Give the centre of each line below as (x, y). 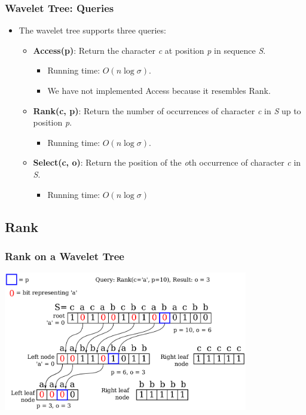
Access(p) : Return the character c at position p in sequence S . (149, 50)
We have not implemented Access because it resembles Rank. (159, 90)
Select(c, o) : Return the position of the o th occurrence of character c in (167, 162)
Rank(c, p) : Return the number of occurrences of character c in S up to (167, 110)
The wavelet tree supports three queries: (92, 30)
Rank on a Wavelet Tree (65, 256)
